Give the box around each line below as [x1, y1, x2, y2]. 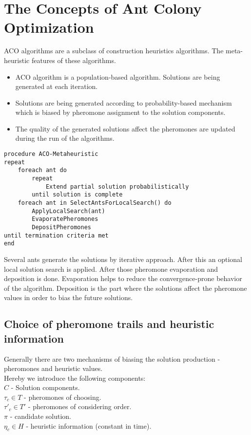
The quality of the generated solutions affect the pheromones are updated [15, 123, 235, 133]
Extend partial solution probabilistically [45, 183, 189, 190]
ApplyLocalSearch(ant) [32, 207, 105, 215]
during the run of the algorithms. [15, 133, 115, 143]
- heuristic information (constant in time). [26, 420, 152, 431]
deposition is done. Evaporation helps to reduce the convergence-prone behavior [4, 273, 242, 283]
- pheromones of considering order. [28, 401, 132, 412]
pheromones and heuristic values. [4, 363, 103, 373]
